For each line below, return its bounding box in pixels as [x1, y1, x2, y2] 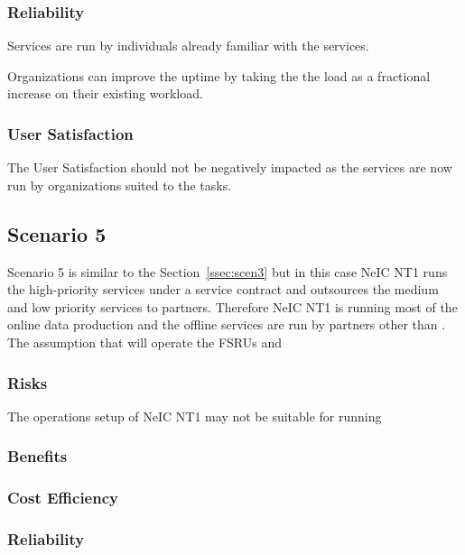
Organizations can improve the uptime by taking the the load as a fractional [7, 66, 431, 85]
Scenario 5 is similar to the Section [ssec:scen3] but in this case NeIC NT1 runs [7, 262, 448, 281]
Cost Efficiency [7, 486, 118, 509]
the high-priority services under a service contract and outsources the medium [7, 280, 439, 299]
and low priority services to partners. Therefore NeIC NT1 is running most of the [7, 297, 458, 316]
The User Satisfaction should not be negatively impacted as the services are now [7, 158, 452, 177]
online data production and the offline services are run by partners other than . [7, 315, 446, 334]
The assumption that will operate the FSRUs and [7, 332, 282, 351]
